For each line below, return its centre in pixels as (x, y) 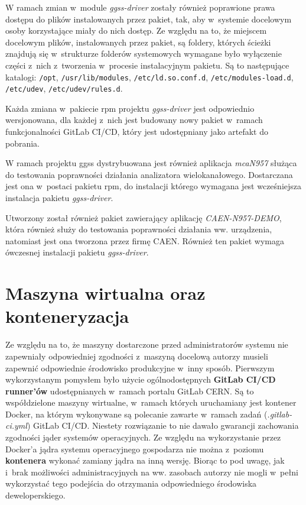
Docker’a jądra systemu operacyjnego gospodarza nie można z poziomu (135, 449)
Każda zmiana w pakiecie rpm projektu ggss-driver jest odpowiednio (130, 108)
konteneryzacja (67, 316)
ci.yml (16, 425)
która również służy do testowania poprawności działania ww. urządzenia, (139, 229)
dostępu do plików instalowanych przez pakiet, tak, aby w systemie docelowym (149, 19)
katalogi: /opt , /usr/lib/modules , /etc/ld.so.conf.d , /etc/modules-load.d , (149, 77)
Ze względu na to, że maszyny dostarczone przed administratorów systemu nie (147, 344)
